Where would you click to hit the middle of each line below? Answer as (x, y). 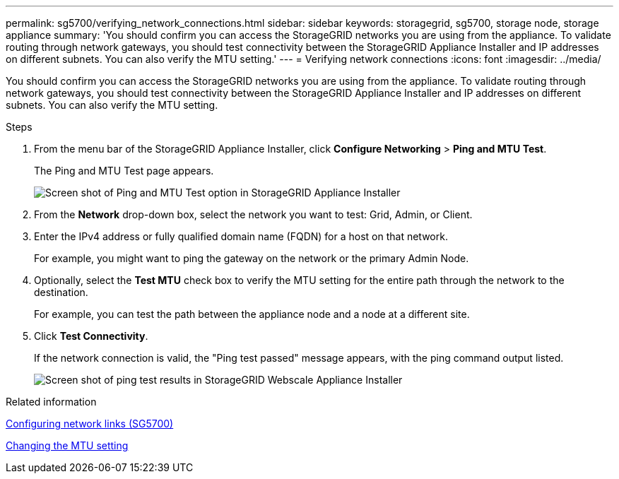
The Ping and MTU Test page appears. (124, 171)
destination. (61, 292)
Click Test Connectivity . (91, 336)
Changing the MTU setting (67, 445)
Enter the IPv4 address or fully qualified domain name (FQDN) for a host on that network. (241, 236)
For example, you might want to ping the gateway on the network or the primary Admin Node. (252, 258)
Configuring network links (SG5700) (90, 424)
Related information (51, 402)
